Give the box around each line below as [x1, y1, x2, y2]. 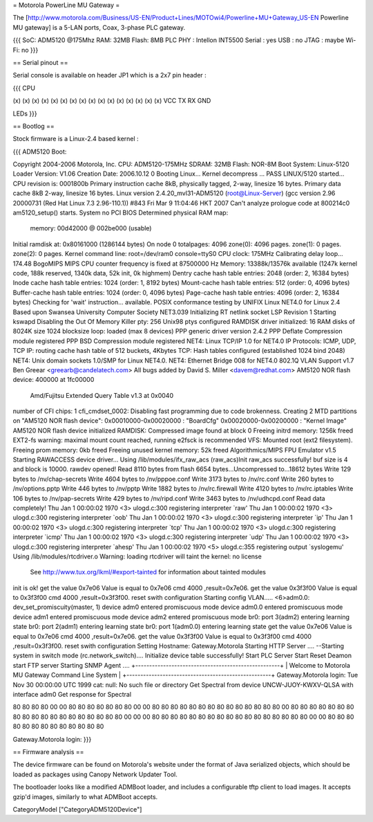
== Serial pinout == [12, 58, 68, 66]
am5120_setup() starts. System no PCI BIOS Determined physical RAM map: [12, 208, 229, 217]
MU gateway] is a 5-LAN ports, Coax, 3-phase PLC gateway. [12, 23, 186, 31]
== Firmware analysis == [12, 747, 84, 756]
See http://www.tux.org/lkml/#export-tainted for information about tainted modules [30, 568, 266, 576]
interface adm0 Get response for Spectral [12, 691, 131, 698]
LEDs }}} [12, 109, 37, 118]
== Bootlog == [12, 122, 55, 130]
